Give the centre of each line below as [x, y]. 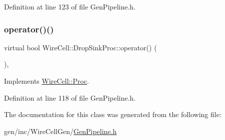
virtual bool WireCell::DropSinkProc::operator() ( [80, 47]
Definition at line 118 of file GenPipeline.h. [70, 97]
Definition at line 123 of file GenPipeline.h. [70, 6]
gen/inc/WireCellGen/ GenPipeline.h [60, 131]
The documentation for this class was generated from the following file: [113, 114]
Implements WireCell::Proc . [46, 81]
